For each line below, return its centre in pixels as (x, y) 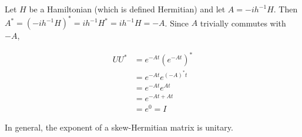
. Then (286, 9)
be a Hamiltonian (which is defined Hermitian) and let (127, 9)
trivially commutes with (243, 23)
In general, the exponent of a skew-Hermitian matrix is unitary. (119, 127)
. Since (177, 23)
